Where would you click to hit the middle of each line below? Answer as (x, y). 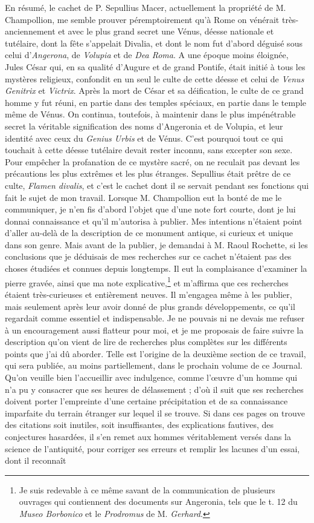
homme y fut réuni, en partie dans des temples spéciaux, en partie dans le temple (156, 102)
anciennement (30, 31)
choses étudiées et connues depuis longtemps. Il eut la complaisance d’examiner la (156, 268)
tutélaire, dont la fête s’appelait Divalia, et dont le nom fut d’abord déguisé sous (154, 43)
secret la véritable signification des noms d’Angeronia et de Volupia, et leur (144, 126)
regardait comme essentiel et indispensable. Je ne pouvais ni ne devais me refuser (155, 318)
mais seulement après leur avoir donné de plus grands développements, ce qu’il (150, 306)
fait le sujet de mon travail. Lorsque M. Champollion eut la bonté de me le (143, 197)
